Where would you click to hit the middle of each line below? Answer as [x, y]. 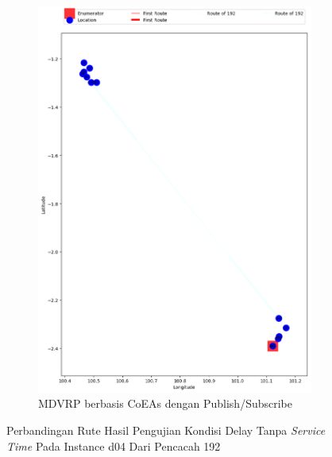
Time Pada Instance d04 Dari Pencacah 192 [114, 445]
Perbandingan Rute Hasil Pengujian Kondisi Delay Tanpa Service [166, 430]
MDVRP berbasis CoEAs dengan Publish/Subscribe [165, 403]
